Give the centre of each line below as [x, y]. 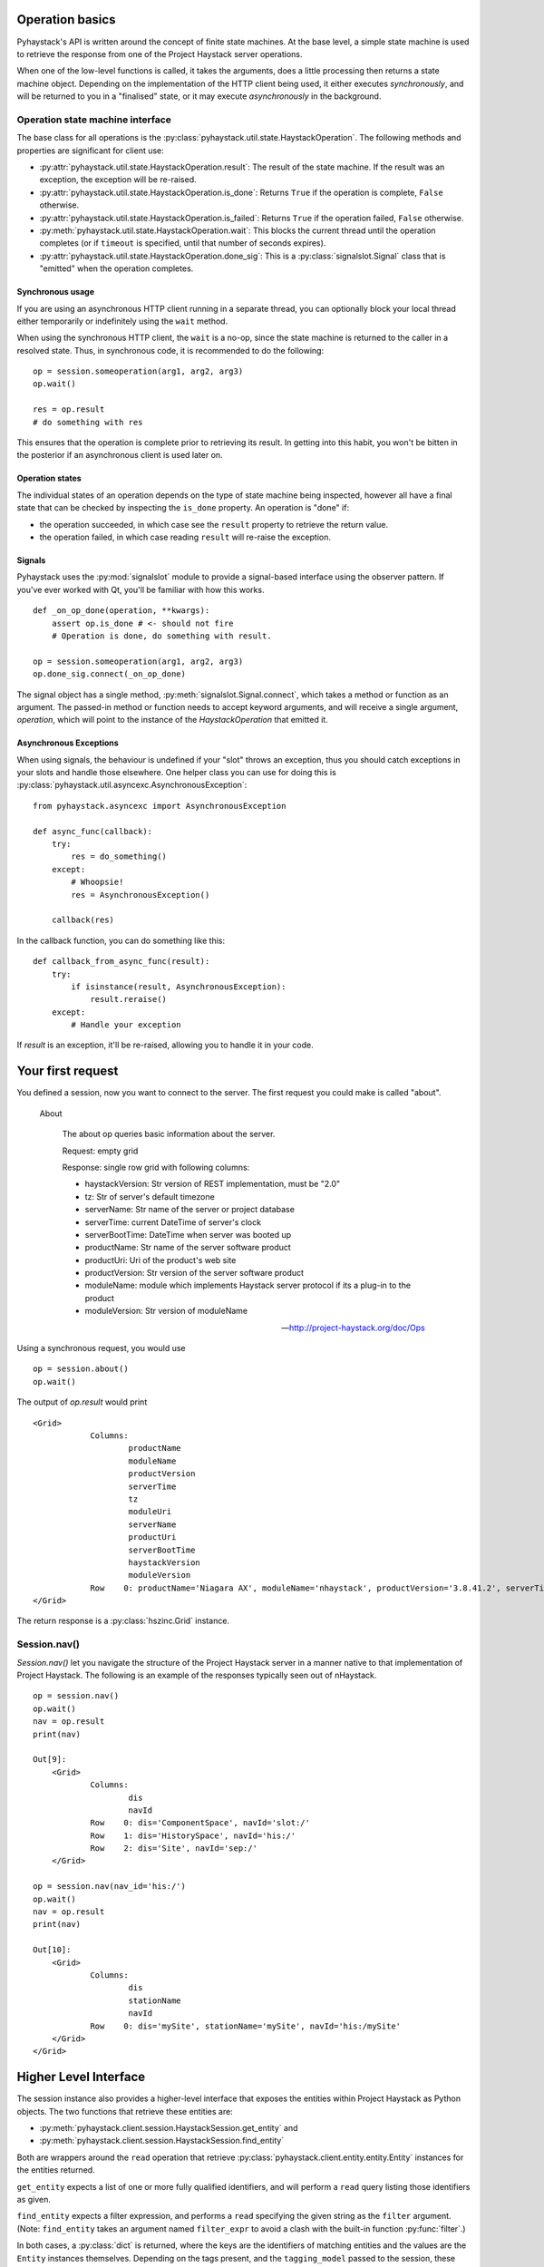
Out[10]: [52, 1950]
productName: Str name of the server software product [188, 1248]
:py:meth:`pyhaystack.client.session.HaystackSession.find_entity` [162, 2141]
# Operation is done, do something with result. [161, 636]
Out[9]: [50, 1760]
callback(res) [83, 920]
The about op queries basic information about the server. [169, 1134]
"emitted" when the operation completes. [117, 268]
